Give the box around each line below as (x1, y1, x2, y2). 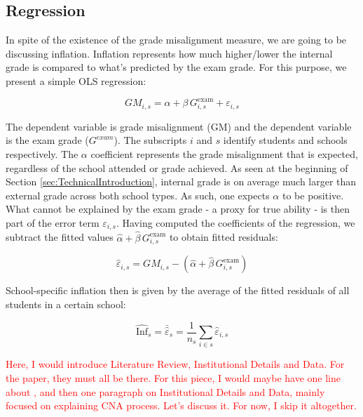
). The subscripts (114, 133, 187, 147)
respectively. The (6, 147, 78, 161)
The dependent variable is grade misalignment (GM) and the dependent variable (6, 119, 352, 133)
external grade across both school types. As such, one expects (6, 187, 270, 202)
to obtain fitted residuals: (169, 230, 278, 244)
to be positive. (282, 187, 344, 202)
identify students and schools (223, 133, 348, 147)
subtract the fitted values (6, 230, 114, 244)
